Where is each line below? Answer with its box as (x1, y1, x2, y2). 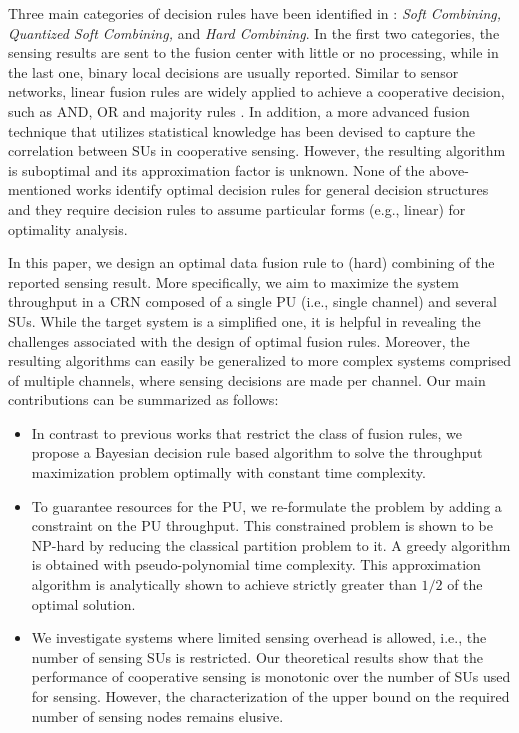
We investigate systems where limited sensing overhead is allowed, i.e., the (31, 627, 487, 648)
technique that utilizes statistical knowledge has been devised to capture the (8, 120, 476, 141)
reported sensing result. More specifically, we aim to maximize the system (8, 271, 459, 292)
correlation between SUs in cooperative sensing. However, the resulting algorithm (8, 140, 506, 161)
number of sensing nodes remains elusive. (31, 705, 284, 726)
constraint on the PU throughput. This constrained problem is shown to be (31, 515, 494, 536)
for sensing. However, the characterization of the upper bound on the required (31, 686, 510, 706)
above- (429, 159, 469, 180)
